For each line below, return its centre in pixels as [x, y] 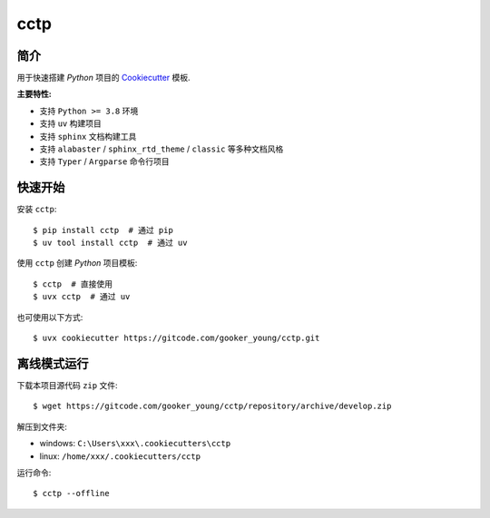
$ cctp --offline [71, 494]
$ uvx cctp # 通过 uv [82, 297]
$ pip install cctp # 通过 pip [103, 230]
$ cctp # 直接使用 [73, 284]
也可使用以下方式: [50, 317]
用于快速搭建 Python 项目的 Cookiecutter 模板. [103, 78]
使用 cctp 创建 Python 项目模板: [77, 263]
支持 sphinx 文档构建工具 [88, 136]
